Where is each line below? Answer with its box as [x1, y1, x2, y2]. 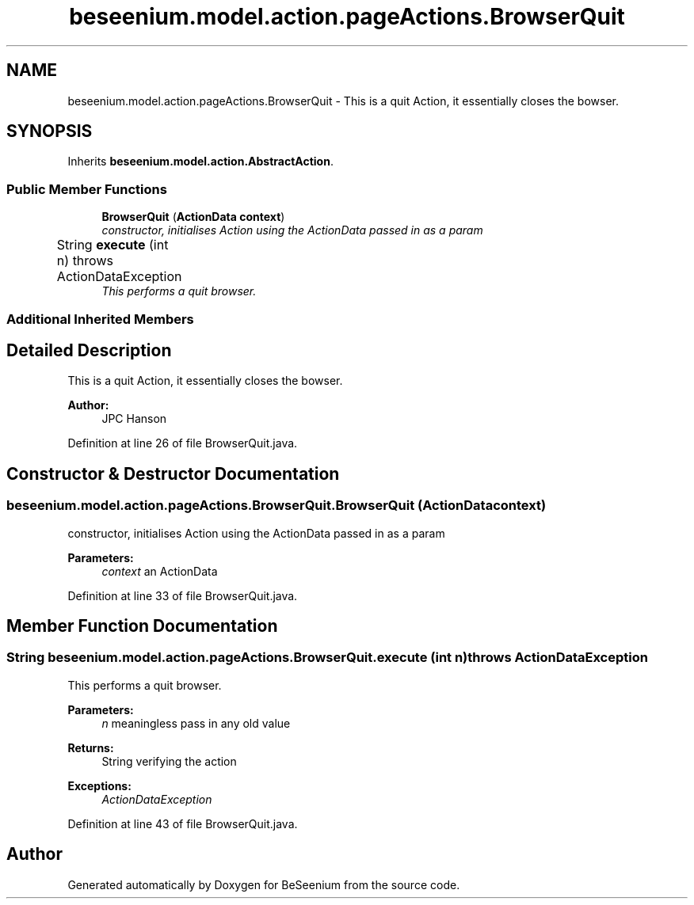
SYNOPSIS [6, 121, 93, 142]
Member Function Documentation [6, 616, 278, 637]
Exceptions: [67, 778, 132, 793]
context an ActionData [101, 564, 218, 578]
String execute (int [56, 237, 169, 253]
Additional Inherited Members [6, 310, 194, 327]
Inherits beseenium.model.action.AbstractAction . [67, 154, 334, 169]
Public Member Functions [6, 181, 167, 197]
